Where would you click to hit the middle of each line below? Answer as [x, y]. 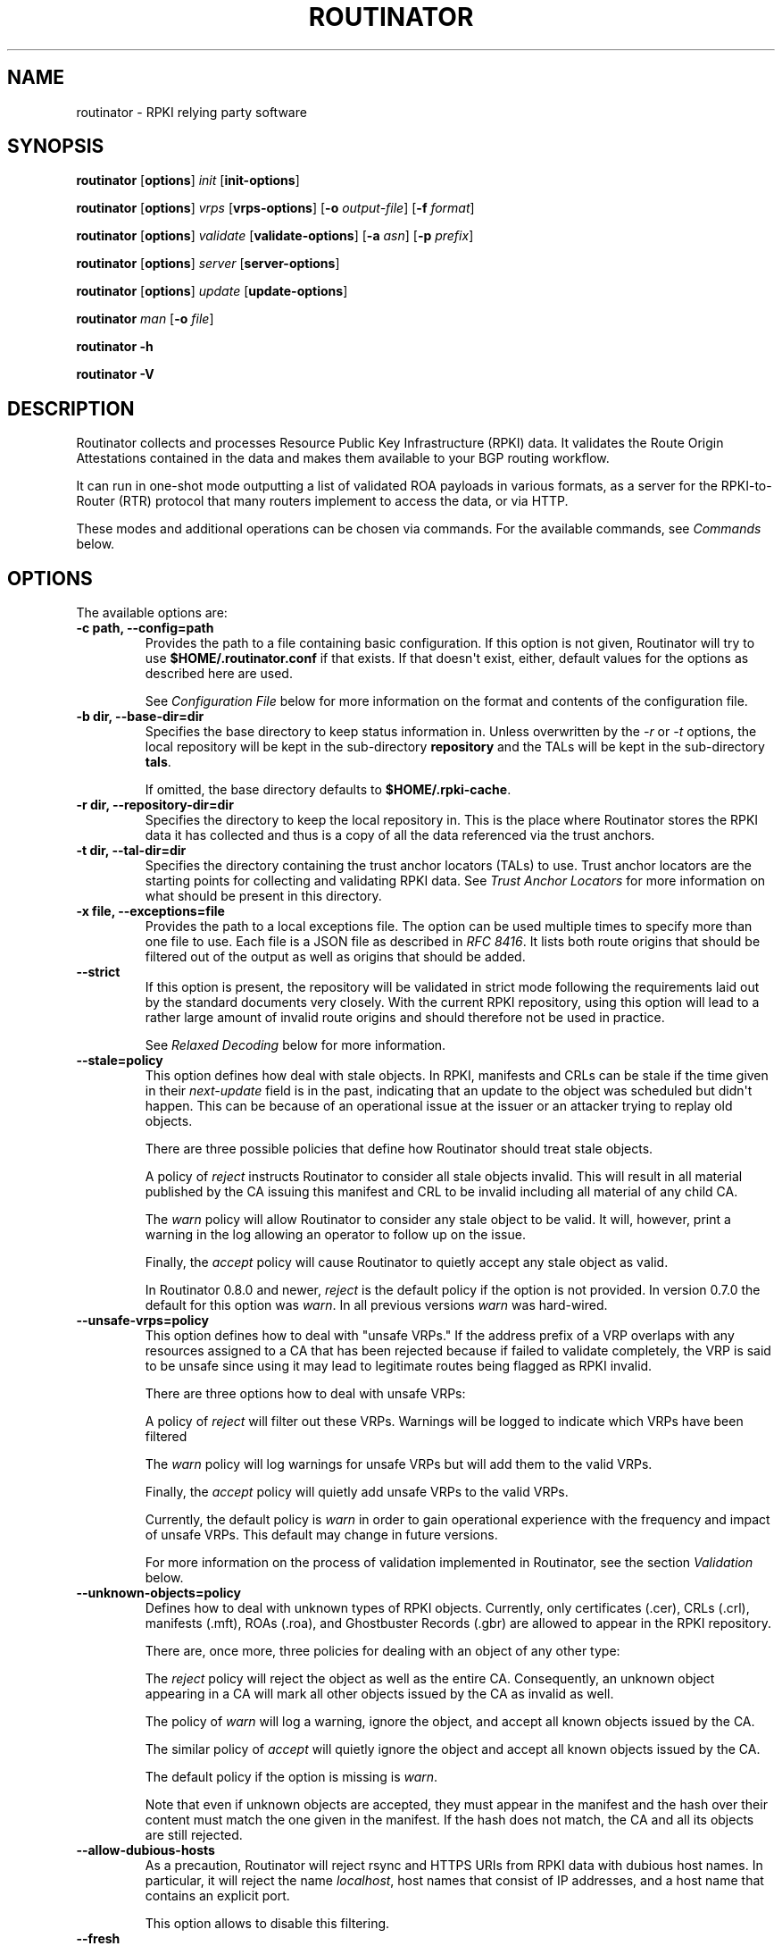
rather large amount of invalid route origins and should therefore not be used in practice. [405, 1018]
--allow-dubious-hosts [146, 1850]
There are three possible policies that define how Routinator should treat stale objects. [399, 1149]
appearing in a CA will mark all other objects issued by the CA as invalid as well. [379, 1694]
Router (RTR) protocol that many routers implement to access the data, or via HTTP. [322, 501]
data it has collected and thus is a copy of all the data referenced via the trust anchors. [400, 835]
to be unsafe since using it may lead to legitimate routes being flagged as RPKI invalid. [399, 1366]
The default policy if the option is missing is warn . [291, 1777]
